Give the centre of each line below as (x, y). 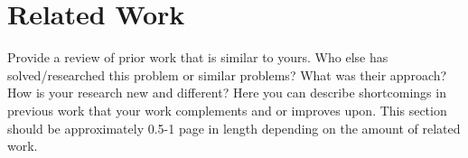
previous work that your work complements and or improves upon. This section (227, 110)
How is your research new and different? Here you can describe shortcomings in (227, 93)
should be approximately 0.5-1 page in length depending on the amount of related (234, 128)
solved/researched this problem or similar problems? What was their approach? (227, 74)
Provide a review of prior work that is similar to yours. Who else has (198, 57)
